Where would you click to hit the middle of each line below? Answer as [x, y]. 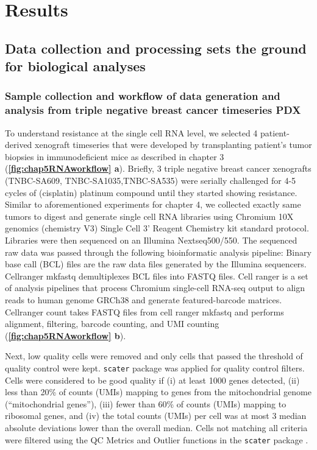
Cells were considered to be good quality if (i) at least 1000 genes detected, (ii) [152, 380]
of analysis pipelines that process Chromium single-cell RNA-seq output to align [155, 288]
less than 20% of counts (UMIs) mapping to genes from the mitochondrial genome [158, 392]
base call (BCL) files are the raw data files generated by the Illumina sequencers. [156, 264]
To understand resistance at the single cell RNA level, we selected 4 [131, 132]
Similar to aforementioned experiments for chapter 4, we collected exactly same [153, 204]
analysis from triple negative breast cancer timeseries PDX [153, 110]
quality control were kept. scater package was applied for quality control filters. [155, 367]
